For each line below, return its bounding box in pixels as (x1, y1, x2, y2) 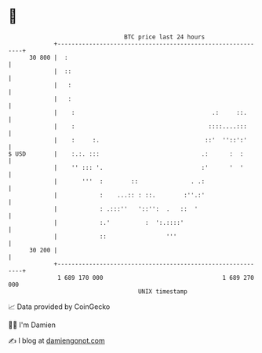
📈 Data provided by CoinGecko (8, 302, 111, 311)
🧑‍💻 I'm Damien (8, 320, 56, 329)
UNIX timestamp (137, 287, 188, 296)
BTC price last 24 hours (124, 33, 206, 41)
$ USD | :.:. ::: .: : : (8, 149, 244, 158)
